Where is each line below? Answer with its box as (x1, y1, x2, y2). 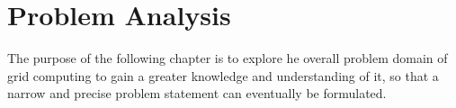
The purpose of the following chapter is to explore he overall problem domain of (7, 49, 448, 67)
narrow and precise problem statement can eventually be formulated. (7, 84, 387, 103)
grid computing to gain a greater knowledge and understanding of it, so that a (7, 66, 439, 85)
